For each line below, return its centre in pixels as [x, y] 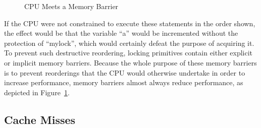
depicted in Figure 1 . [37, 92]
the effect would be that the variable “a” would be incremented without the [121, 33]
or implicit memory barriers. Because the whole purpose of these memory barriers [130, 62]
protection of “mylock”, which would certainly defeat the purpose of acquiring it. [129, 43]
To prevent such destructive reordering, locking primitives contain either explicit [128, 53]
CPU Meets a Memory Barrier [71, 6]
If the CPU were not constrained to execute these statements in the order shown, [130, 23]
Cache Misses [40, 119]
